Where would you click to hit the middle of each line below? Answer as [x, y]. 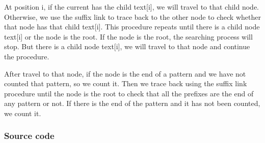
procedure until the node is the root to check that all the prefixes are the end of [129, 93]
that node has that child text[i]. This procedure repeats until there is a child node [132, 27]
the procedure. [27, 56]
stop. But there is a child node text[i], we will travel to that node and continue [127, 46]
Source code [29, 136]
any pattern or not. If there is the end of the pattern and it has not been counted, [132, 103]
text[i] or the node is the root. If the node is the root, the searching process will [128, 36]
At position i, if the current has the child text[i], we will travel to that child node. [132, 7]
